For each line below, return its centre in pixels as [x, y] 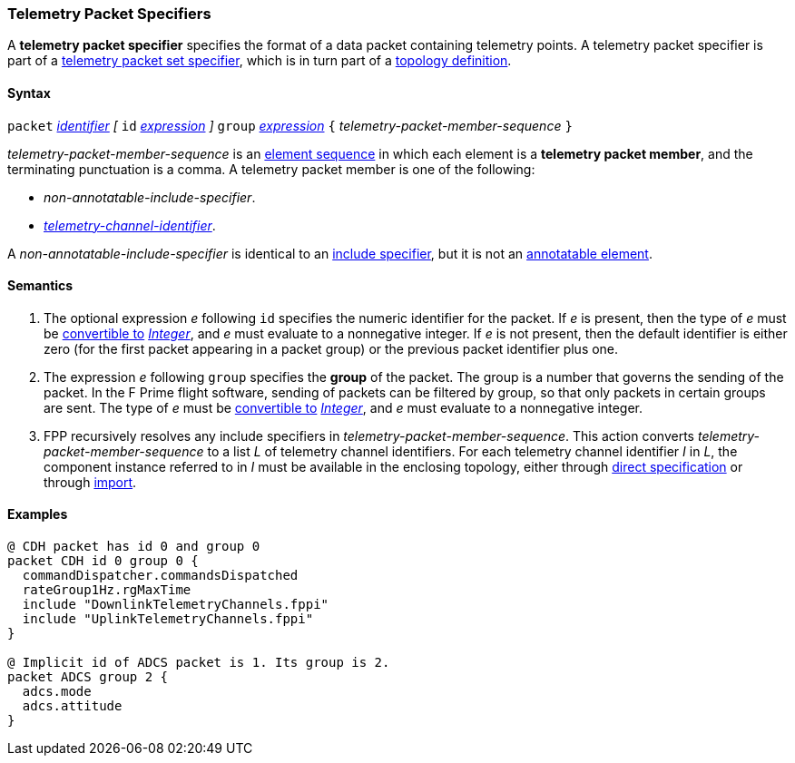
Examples [38, 514]
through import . [90, 482]
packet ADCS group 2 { [88, 677]
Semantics [40, 286]
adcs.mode [57, 692]
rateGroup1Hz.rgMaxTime [107, 590]
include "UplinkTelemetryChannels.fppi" [168, 619]
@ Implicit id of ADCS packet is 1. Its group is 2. [199, 663]
